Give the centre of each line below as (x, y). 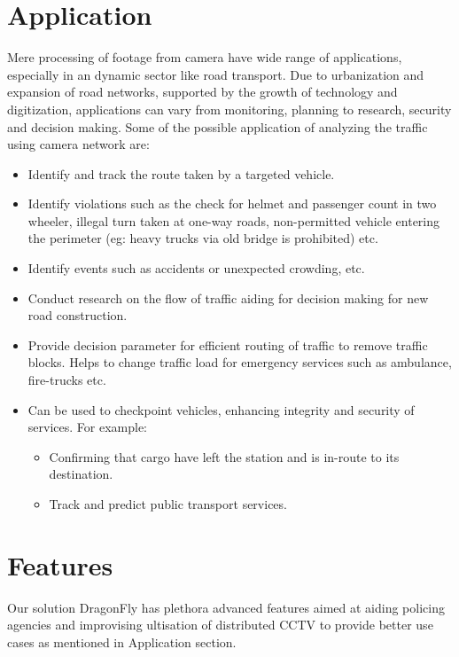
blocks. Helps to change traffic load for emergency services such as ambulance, (240, 362)
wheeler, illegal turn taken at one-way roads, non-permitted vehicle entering (234, 220)
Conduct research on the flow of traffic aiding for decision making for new (228, 297)
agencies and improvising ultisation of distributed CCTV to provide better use (220, 625)
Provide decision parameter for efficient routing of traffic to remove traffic (228, 344)
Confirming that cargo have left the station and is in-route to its (224, 456)
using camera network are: (78, 144)
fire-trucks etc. (67, 380)
